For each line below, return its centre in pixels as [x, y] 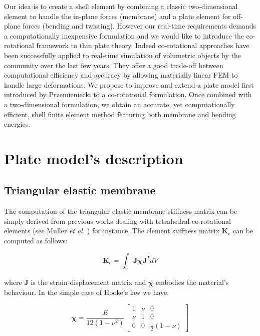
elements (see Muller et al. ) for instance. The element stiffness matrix [112, 231]
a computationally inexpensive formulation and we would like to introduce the [124, 35]
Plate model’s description [94, 158]
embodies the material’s [192, 282]
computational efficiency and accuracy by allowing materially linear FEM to [121, 75]
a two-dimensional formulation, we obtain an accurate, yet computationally [119, 104]
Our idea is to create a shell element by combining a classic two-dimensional [121, 6]
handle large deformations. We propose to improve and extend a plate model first [129, 84]
